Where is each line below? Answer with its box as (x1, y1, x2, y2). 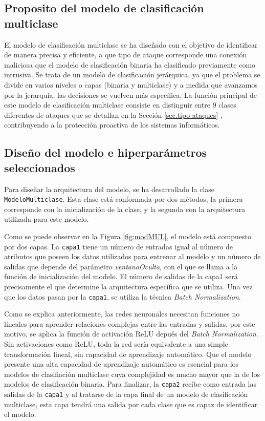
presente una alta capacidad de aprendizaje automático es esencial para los (4, 359, 239, 369)
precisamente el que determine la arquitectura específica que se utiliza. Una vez (4, 281, 253, 291)
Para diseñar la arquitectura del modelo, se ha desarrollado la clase (4, 183, 215, 194)
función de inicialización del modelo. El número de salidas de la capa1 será (4, 271, 238, 282)
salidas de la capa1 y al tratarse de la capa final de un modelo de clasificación (4, 389, 248, 399)
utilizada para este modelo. (4, 214, 89, 224)
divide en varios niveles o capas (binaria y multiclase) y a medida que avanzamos (4, 79, 258, 90)
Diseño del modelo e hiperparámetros (4, 144, 207, 160)
